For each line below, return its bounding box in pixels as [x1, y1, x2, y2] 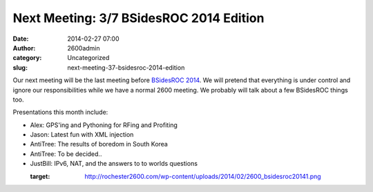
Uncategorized [67, 54, 110, 62]
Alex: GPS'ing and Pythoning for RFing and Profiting [30, 121, 178, 129]
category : [12, 54, 42, 62]
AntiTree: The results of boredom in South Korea [30, 140, 169, 148]
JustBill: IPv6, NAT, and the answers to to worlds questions [30, 160, 198, 168]
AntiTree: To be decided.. [30, 149, 102, 158]
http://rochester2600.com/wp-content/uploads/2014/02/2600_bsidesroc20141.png [84, 172, 321, 180]
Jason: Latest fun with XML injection [30, 131, 134, 139]
